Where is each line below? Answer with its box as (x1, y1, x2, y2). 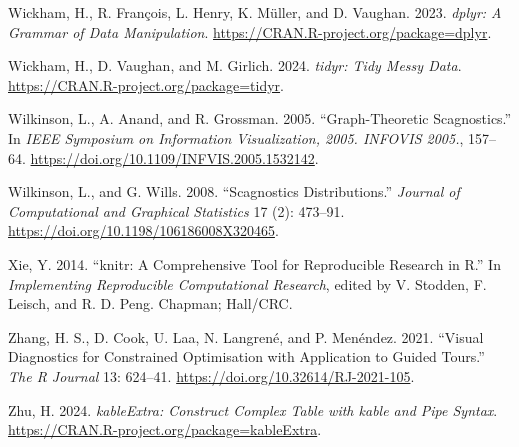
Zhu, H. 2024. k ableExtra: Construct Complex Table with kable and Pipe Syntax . (8, 399, 498, 420)
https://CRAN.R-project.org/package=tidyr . (8, 74, 284, 95)
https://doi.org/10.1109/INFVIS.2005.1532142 (30, 147, 315, 168)
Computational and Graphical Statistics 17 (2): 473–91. (8, 200, 345, 221)
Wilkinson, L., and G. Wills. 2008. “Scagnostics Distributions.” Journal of (8, 181, 460, 202)
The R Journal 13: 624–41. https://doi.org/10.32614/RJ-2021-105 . (8, 365, 415, 386)
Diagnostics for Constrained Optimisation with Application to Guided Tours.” (8, 346, 485, 367)
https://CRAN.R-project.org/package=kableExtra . (8, 419, 322, 440)
